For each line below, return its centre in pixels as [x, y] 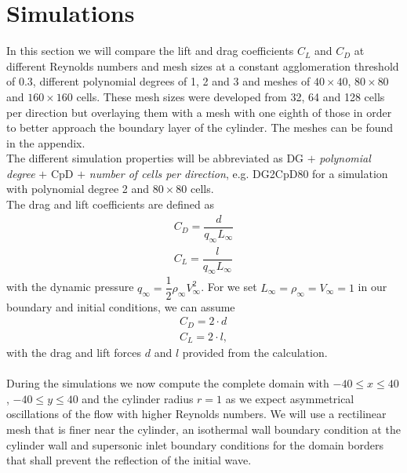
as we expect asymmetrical [290, 398]
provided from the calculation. [255, 353]
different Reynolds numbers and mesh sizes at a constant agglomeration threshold [203, 65]
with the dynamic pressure [70, 287]
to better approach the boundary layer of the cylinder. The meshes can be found [200, 127]
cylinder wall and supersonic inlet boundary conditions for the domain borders [195, 444]
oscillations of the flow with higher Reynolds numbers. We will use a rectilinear [196, 414]
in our [372, 287]
